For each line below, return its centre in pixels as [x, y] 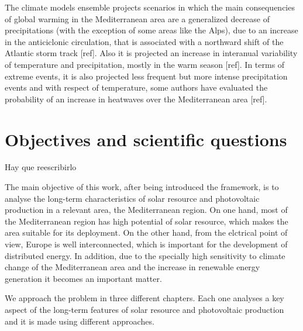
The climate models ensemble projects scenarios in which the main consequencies [150, 7]
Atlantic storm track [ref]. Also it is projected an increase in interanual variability [151, 53]
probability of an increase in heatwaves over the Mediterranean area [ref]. [136, 99]
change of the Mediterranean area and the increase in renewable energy [132, 267]
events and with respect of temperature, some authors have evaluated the [136, 87]
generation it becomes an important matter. [83, 278]
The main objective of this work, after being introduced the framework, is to [142, 187]
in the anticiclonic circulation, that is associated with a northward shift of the [144, 41]
